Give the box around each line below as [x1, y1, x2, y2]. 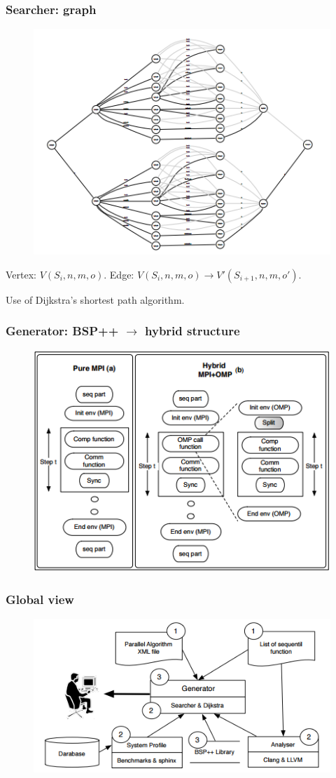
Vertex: [6, 267, 36, 281]
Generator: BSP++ [6, 322, 119, 340]
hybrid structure [145, 322, 240, 340]
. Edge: [104, 267, 134, 281]
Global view [6, 590, 74, 608]
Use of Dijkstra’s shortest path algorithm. [6, 292, 185, 307]
